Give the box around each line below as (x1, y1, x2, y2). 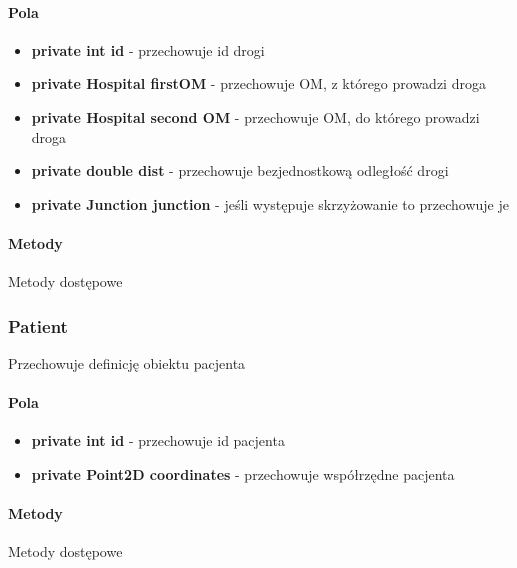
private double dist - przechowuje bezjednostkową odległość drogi (31, 160, 449, 181)
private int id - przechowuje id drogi (31, 39, 265, 60)
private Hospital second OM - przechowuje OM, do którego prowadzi (31, 106, 480, 127)
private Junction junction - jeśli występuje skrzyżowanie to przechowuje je (31, 193, 509, 214)
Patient (8, 313, 68, 338)
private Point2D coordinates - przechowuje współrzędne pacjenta (31, 463, 455, 484)
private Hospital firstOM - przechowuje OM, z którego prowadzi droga (31, 73, 486, 94)
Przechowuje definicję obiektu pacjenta (8, 352, 246, 373)
